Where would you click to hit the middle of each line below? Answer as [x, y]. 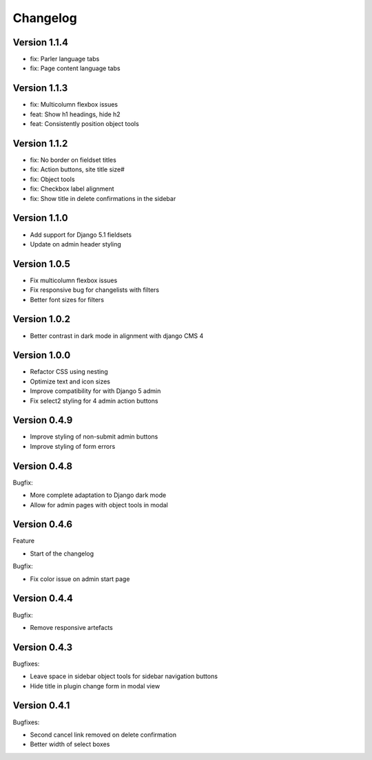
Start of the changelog [62, 553]
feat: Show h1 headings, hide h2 [75, 114]
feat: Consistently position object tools [84, 124]
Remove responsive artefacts [71, 627]
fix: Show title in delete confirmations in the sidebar [103, 198]
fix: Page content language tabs [75, 68]
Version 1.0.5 [41, 264]
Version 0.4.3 [42, 647]
